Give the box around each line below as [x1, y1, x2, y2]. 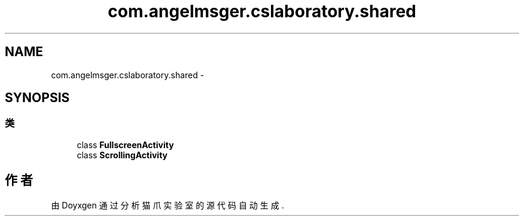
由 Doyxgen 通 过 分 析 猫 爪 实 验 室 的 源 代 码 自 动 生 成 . [51, 199, 284, 210]
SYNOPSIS [5, 90, 70, 106]
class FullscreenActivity [77, 139, 174, 150]
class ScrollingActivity [77, 149, 167, 160]
